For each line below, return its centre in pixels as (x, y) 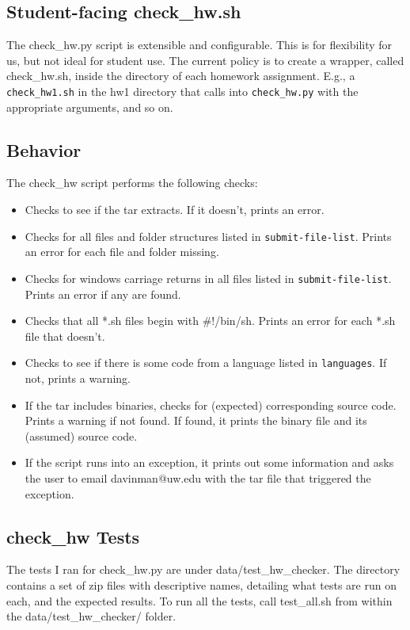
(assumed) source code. (81, 435)
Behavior (44, 149)
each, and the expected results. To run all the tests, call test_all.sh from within (199, 600)
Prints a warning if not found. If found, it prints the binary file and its (196, 420)
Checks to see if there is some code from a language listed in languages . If (206, 363)
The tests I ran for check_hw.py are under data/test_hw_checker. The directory (203, 569)
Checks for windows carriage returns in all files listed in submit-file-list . (208, 278)
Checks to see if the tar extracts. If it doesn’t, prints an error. (175, 210)
